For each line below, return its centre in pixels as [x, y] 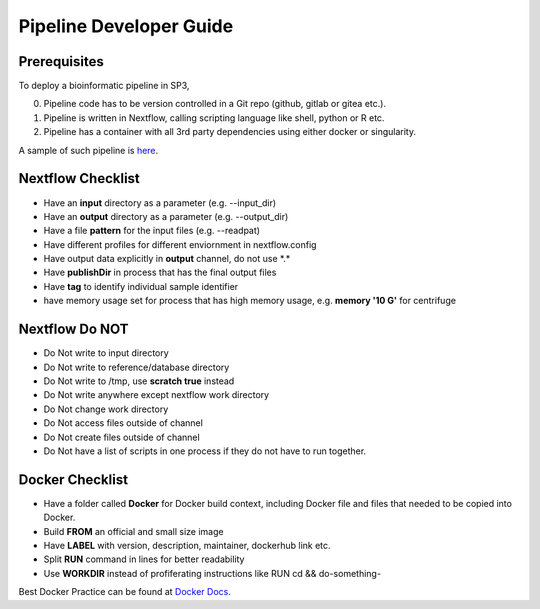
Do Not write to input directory [106, 353]
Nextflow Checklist [79, 178]
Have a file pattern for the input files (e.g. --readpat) [151, 231]
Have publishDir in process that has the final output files [160, 272]
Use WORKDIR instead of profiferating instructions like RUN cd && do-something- [212, 573]
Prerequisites [61, 61]
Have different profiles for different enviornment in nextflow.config [180, 244]
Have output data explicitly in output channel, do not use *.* [167, 259]
